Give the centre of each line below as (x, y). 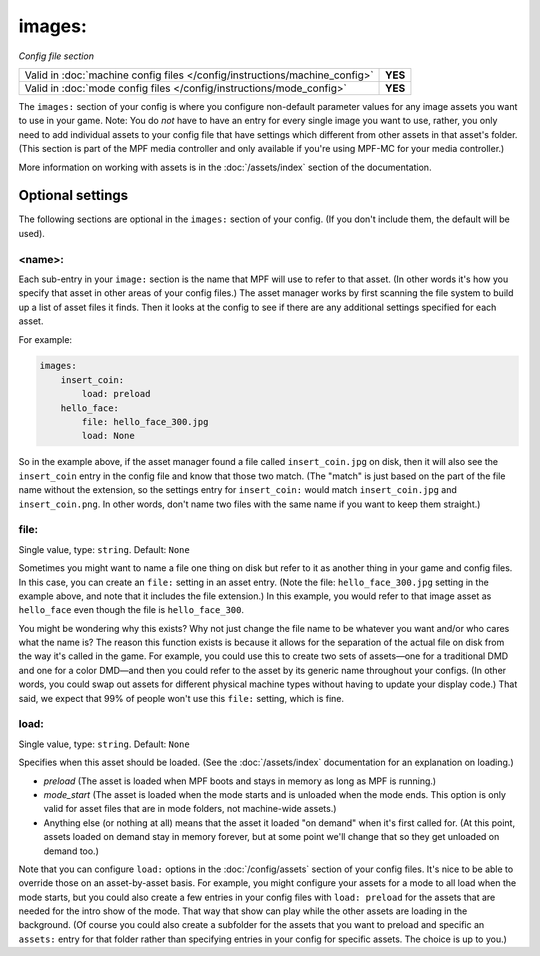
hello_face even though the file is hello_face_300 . (131, 610)
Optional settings (73, 195)
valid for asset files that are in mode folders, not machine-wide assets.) (190, 809)
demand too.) (71, 851)
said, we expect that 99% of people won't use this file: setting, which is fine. (181, 698)
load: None (108, 436)
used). (31, 233)
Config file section (56, 56)
